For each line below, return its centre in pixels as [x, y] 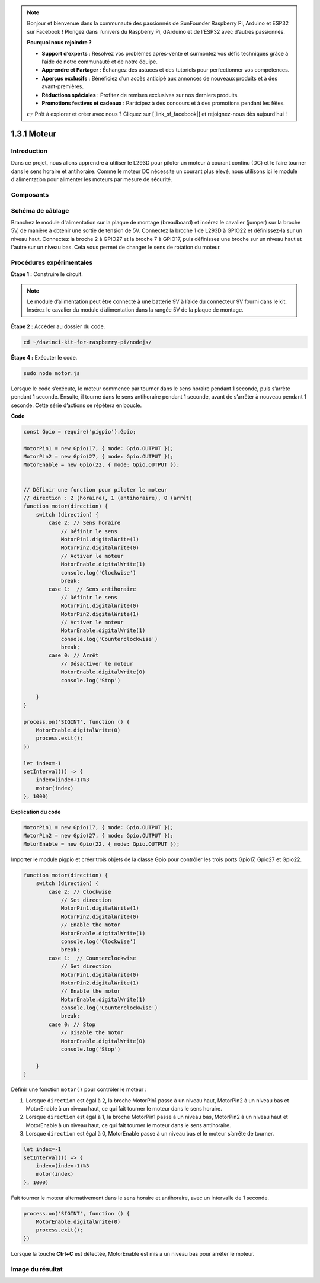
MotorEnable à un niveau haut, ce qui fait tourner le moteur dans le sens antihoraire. [128, 1125]
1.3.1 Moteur [33, 134]
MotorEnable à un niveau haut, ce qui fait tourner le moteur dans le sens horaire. [124, 1108]
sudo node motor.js [52, 373]
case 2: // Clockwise [80, 892]
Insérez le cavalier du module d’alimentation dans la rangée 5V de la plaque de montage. [135, 310]
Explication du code [36, 812]
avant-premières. [63, 86]
